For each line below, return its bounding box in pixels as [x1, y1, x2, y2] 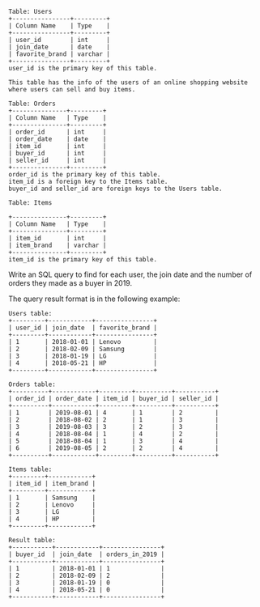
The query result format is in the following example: [8, 294, 181, 303]
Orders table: [8, 380, 57, 388]
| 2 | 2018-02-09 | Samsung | [8, 345, 158, 353]
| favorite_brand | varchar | [8, 50, 111, 58]
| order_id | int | [8, 128, 107, 136]
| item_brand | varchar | [8, 241, 107, 249]
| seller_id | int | [8, 156, 107, 164]
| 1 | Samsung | [8, 494, 96, 502]
